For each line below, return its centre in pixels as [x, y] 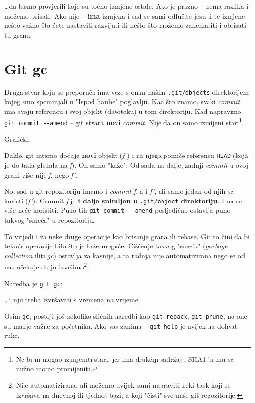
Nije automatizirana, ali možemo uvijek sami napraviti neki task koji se [123, 385]
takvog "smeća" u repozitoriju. [50, 220]
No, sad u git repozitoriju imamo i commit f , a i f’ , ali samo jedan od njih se [119, 191]
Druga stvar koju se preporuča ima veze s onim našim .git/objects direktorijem [127, 92]
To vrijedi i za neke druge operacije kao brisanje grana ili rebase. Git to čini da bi [127, 236]
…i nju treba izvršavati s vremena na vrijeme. [72, 300]
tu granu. [18, 34]
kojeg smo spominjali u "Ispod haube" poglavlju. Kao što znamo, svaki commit [122, 101]
